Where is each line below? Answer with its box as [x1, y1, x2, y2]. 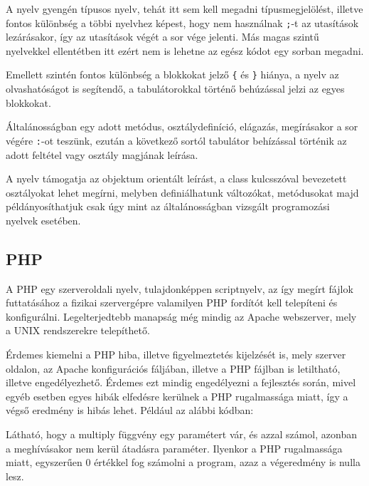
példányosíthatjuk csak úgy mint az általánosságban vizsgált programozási [6, 199, 330, 214]
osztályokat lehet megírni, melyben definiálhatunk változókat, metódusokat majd [6, 185, 359, 200]
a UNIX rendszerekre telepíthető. [6, 323, 150, 338]
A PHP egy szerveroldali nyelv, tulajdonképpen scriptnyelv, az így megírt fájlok [6, 281, 353, 296]
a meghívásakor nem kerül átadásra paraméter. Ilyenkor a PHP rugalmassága [6, 440, 343, 455]
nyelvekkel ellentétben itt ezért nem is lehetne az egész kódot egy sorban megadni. [6, 43, 364, 58]
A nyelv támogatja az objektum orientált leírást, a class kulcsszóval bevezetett [6, 171, 347, 186]
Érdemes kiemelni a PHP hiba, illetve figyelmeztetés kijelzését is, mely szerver [6, 347, 346, 362]
